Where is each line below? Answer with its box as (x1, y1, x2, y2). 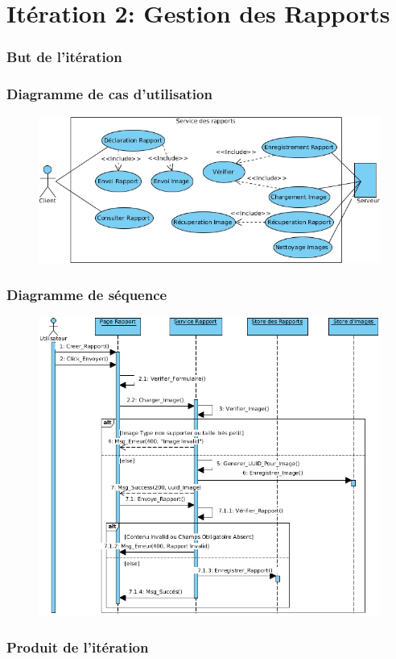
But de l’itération (6, 47, 122, 67)
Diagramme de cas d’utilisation (6, 84, 212, 104)
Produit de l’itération (6, 636, 149, 657)
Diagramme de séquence (6, 284, 167, 304)
